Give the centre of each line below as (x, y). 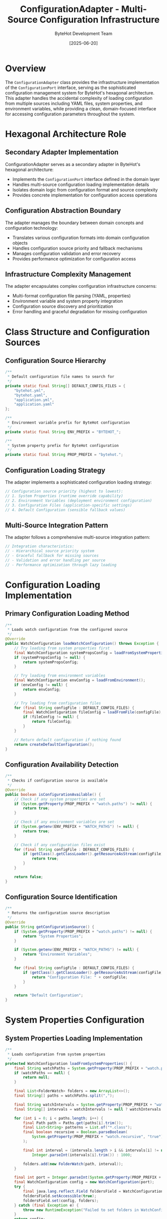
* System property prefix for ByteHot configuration (63, 445)
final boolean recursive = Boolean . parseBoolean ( (75, 1132)
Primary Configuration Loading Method (67, 614)
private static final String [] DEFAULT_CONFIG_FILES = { (65, 386)
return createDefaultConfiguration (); (54, 744)
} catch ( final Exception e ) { (46, 1205)
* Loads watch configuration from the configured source (67, 630)
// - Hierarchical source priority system (50, 551)
